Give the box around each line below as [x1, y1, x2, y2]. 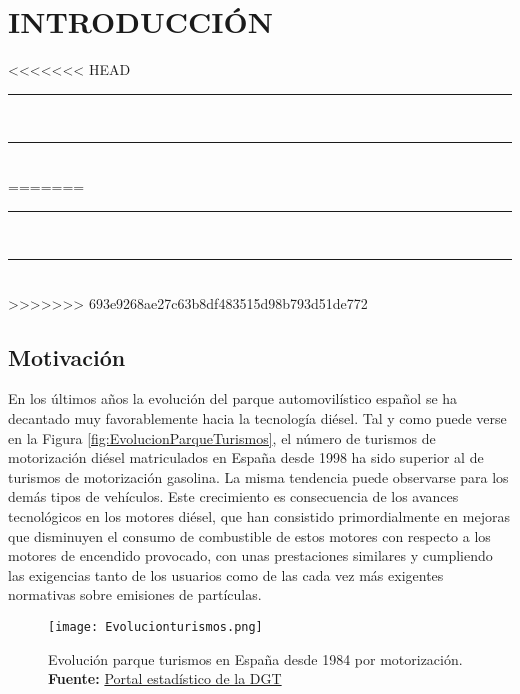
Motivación [8, 341, 126, 372]
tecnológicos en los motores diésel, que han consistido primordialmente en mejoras [8, 506, 510, 527]
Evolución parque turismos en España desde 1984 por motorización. [48, 648, 463, 669]
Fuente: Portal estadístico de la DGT [48, 668, 282, 689]
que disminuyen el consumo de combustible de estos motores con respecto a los [8, 525, 491, 546]
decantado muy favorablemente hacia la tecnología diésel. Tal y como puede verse [8, 408, 507, 429]
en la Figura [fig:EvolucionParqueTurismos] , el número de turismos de [8, 427, 436, 448]
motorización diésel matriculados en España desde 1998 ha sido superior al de [8, 447, 484, 468]
